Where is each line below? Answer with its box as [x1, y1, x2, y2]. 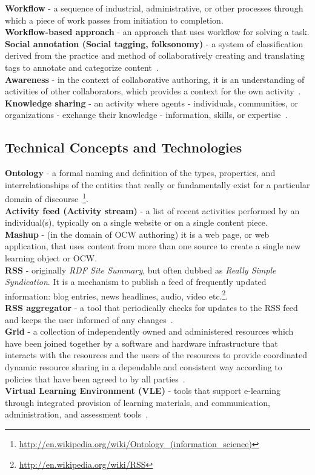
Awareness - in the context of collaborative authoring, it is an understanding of [5, 73, 305, 85]
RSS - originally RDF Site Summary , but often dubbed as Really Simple [5, 263, 276, 276]
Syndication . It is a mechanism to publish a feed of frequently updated [5, 275, 267, 288]
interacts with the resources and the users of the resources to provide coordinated [5, 349, 307, 361]
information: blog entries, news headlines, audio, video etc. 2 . [5, 287, 228, 302]
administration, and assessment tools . [5, 408, 148, 421]
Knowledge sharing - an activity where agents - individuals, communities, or [5, 96, 298, 109]
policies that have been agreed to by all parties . [5, 372, 185, 385]
